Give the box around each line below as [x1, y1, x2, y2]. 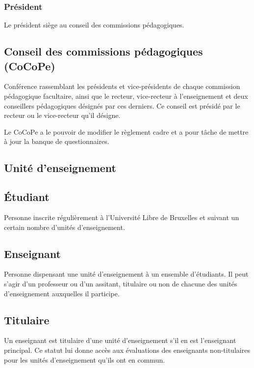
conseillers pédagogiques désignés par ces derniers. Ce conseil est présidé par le [4, 100, 240, 111]
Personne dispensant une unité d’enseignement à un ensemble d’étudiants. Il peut [4, 269, 249, 279]
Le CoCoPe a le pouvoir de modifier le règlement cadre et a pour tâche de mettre [4, 126, 249, 137]
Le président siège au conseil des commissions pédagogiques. [4, 20, 184, 30]
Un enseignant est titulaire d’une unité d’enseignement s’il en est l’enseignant [4, 335, 236, 345]
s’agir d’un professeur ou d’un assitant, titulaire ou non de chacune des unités [4, 278, 237, 288]
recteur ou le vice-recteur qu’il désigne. [4, 110, 121, 120]
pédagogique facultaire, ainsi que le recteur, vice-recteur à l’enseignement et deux [4, 91, 248, 101]
